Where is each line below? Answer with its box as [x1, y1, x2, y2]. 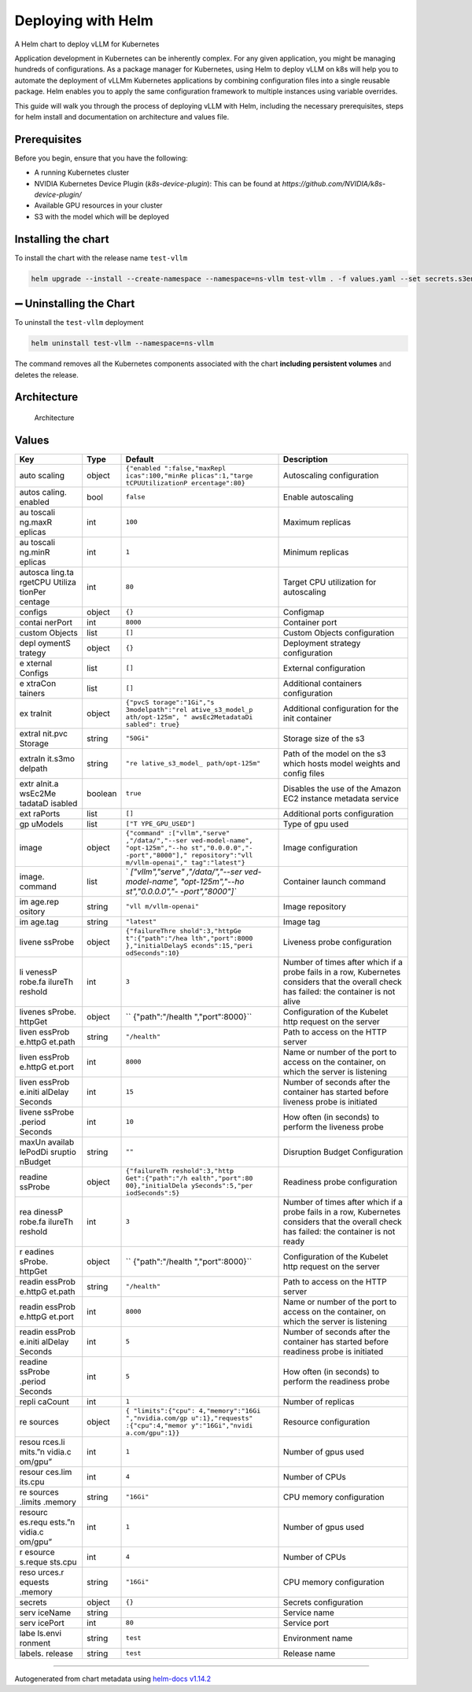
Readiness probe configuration [283, 1176, 397, 1187]
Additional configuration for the [283, 702, 399, 713]
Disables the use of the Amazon [283, 783, 401, 794]
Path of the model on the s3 [283, 748, 386, 759]
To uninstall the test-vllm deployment [14, 318, 144, 327]
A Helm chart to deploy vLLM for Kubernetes [14, 39, 160, 49]
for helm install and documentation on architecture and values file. [14, 112, 230, 121]
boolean [87, 787, 117, 798]
